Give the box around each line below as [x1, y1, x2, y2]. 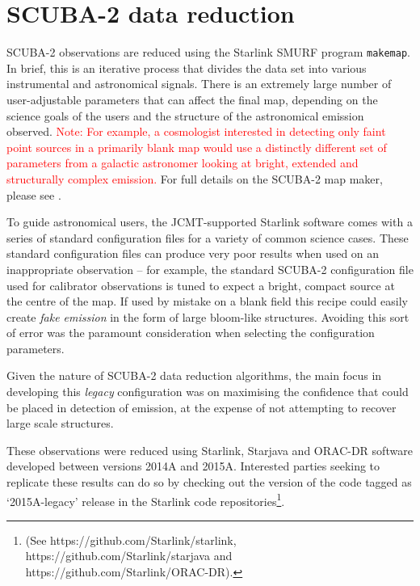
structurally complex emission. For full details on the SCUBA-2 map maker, [6, 170, 383, 187]
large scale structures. [6, 415, 114, 432]
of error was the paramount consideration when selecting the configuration [6, 324, 375, 341]
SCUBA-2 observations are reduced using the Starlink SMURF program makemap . [6, 44, 410, 61]
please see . [6, 186, 61, 203]
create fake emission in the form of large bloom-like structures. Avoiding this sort [6, 308, 409, 325]
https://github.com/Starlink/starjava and [25, 547, 233, 564]
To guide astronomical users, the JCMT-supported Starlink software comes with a [6, 213, 413, 230]
